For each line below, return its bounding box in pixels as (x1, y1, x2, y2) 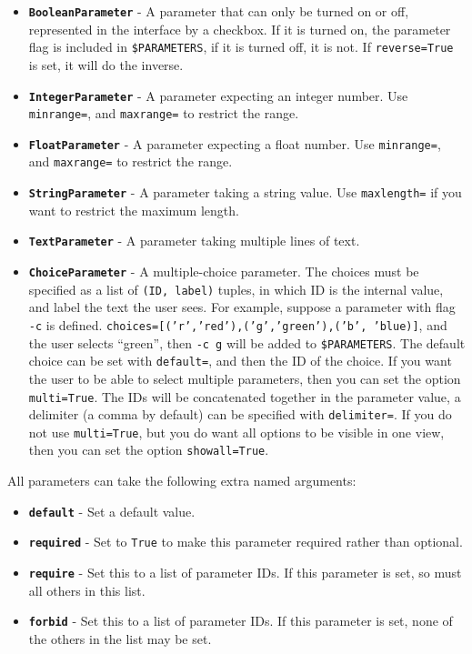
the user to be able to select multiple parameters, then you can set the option (28, 368, 461, 387)
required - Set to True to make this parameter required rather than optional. (28, 532, 463, 551)
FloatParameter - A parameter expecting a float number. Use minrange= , (28, 134, 441, 153)
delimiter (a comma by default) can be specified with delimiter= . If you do (28, 405, 452, 424)
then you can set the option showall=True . (28, 440, 269, 459)
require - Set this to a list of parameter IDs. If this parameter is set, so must (28, 563, 462, 582)
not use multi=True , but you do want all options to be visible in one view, (28, 422, 445, 441)
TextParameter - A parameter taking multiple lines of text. (28, 231, 360, 250)
